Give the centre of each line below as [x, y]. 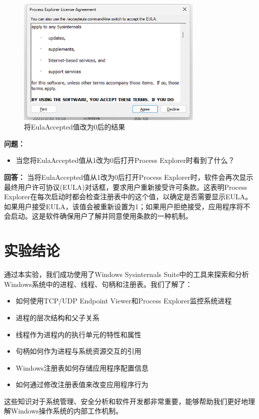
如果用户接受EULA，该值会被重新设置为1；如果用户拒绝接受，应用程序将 [124, 206]
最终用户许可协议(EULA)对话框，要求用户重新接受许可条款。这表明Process [126, 187]
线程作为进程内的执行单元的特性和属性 [78, 334]
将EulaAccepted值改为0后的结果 [75, 127]
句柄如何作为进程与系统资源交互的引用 [78, 351]
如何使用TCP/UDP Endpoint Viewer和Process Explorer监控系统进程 [124, 301]
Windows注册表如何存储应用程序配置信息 [82, 367]
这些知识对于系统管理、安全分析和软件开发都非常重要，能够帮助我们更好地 [126, 401]
